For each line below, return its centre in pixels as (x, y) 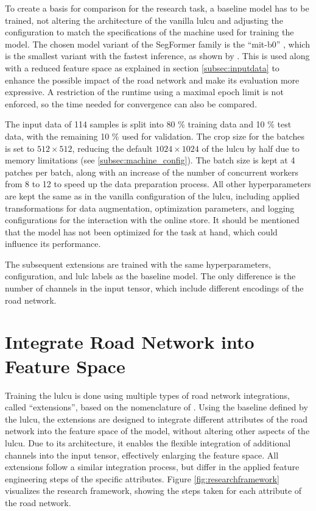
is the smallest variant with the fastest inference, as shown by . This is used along (157, 56)
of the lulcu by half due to (251, 148)
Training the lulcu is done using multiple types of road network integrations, (147, 395)
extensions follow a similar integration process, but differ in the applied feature (152, 467)
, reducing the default (112, 148)
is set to (20, 148)
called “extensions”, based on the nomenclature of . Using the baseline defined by (156, 407)
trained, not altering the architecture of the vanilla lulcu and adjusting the (144, 20)
